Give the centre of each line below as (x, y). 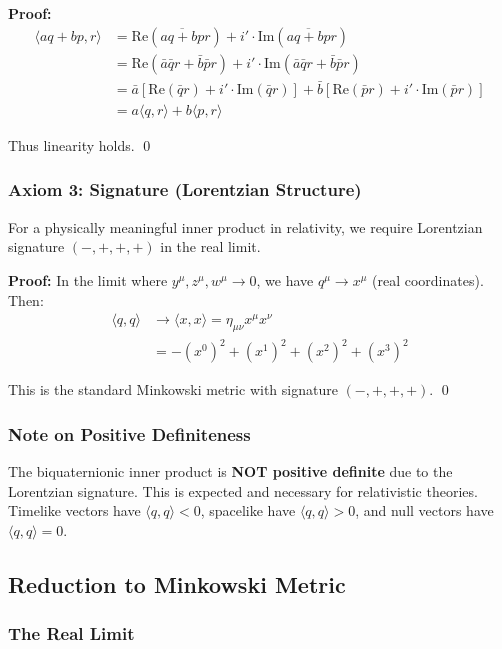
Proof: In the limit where (88, 279)
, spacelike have (248, 510)
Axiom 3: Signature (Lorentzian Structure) (185, 189)
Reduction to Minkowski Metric (177, 584)
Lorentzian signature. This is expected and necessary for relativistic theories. (243, 490)
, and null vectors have (424, 510)
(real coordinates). (428, 279)
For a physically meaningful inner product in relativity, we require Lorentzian (245, 226)
